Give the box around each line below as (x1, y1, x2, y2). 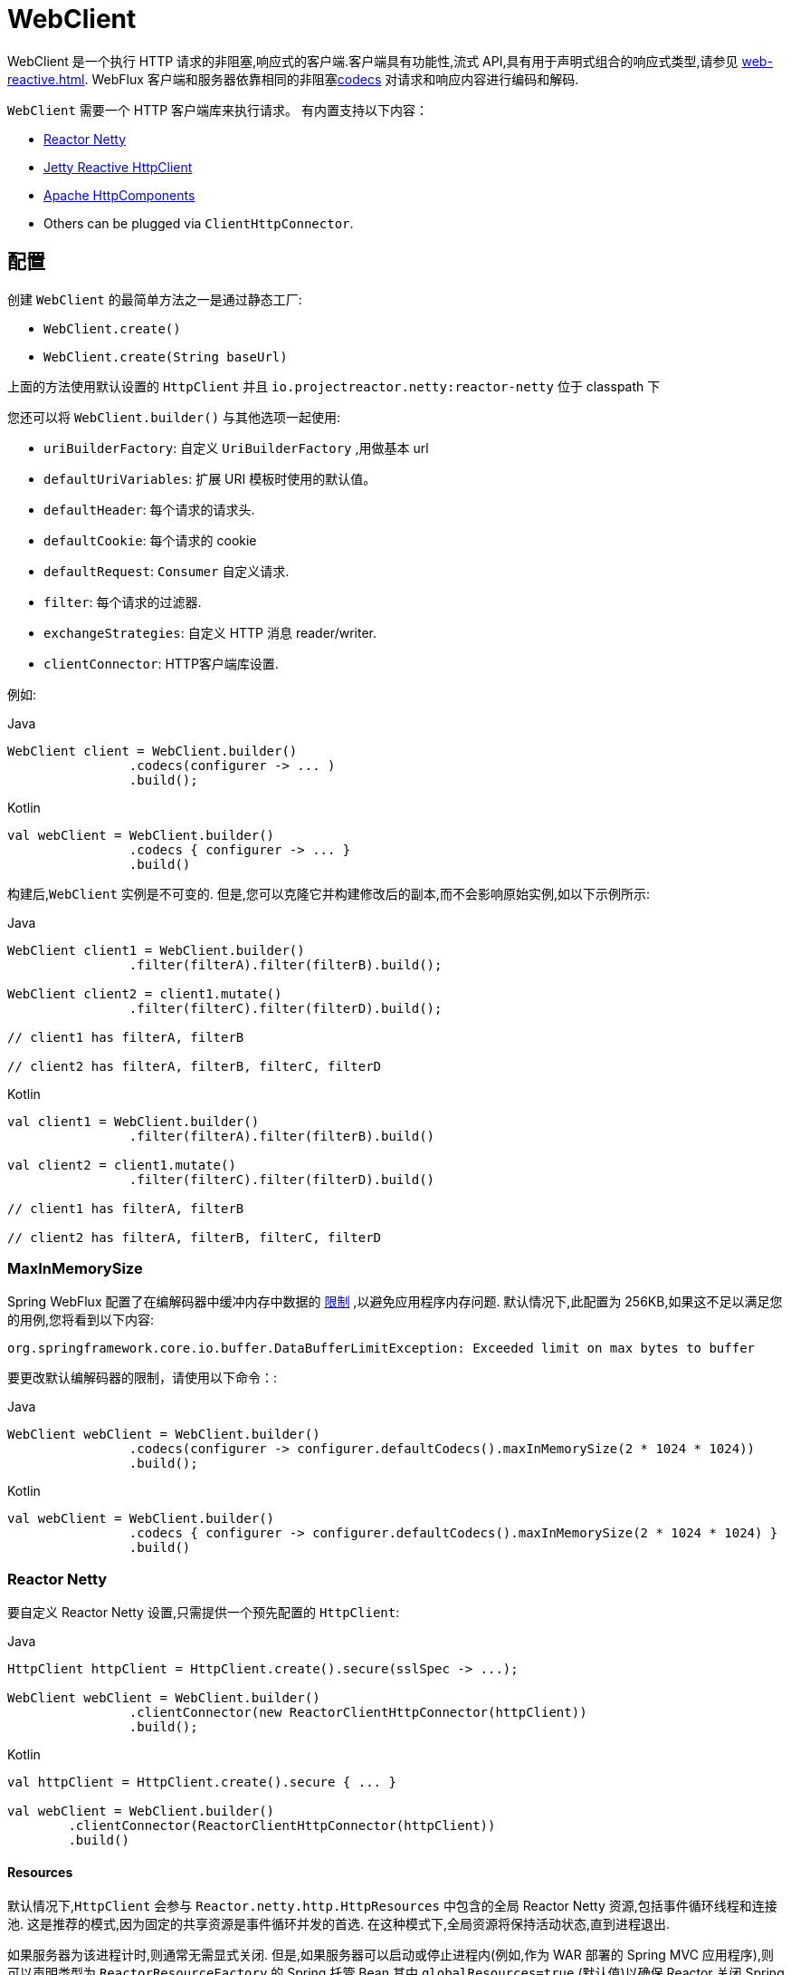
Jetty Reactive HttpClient (43, 159, 193, 175)
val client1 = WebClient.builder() (7, 1113, 260, 1129)
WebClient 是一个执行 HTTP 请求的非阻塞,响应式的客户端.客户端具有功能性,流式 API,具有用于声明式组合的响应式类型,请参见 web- (7, 53, 773, 69)
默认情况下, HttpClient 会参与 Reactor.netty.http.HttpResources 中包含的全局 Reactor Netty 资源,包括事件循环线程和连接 (7, 1898, 777, 1914)
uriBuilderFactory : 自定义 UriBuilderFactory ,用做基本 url (43, 439, 429, 456)
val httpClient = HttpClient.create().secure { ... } (7, 1775, 396, 1790)
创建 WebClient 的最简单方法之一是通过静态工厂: (7, 291, 302, 307)
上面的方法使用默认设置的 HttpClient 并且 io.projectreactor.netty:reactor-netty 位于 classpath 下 (7, 378, 661, 394)
